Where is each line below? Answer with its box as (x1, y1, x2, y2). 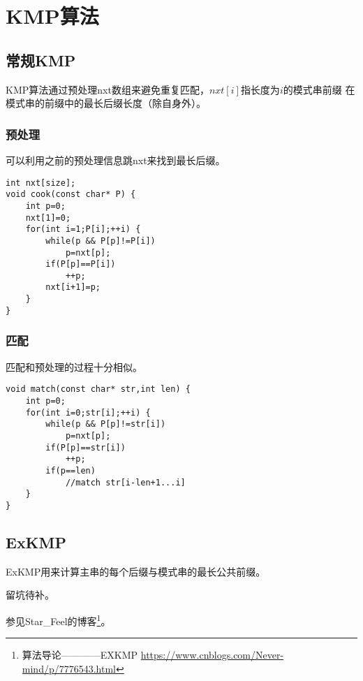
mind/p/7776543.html (22, 661, 116, 675)
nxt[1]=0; (25, 212, 71, 223)
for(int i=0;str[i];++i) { (25, 407, 151, 418)
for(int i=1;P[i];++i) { (25, 224, 141, 235)
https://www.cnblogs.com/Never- (140, 647, 284, 662)
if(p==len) (45, 465, 96, 476)
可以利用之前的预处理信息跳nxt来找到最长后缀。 (6, 152, 225, 167)
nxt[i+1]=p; (45, 282, 101, 293)
